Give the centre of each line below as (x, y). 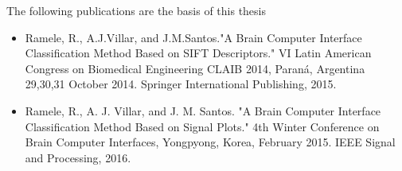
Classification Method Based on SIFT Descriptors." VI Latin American (198, 53)
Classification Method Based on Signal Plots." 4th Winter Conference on (202, 126)
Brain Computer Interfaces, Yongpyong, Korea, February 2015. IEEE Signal (210, 142)
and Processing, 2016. (78, 157)
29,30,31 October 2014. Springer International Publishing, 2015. (181, 84)
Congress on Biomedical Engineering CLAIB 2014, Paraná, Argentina (195, 68)
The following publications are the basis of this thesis (137, 10)
